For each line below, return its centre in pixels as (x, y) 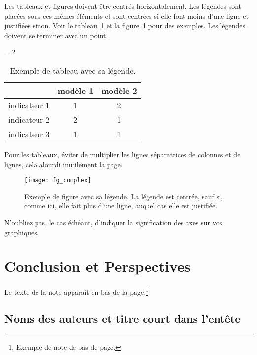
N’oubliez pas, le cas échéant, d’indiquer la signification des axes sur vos (113, 222)
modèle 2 (119, 90)
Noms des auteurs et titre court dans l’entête (123, 318)
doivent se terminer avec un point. (56, 35)
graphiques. (22, 232)
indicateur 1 (29, 105)
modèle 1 (75, 90)
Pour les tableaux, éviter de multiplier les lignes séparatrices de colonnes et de (123, 154)
